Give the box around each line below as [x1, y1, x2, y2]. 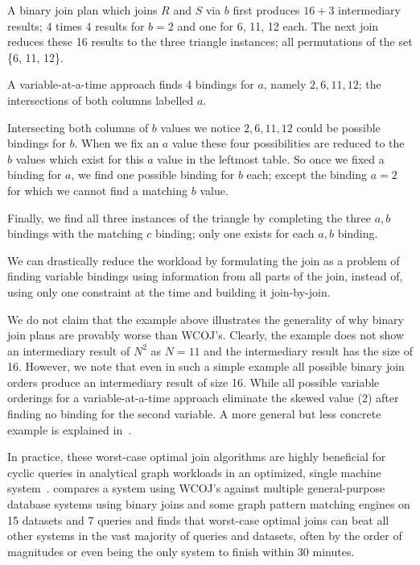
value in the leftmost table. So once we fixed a [157, 150, 385, 167]
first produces [233, 2, 300, 18]
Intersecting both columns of [7, 118, 149, 135]
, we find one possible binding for [71, 166, 235, 183]
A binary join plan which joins [7, 2, 158, 18]
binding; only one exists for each [154, 225, 315, 242]
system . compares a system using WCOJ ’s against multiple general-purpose [7, 480, 385, 496]
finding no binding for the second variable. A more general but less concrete [7, 405, 381, 422]
